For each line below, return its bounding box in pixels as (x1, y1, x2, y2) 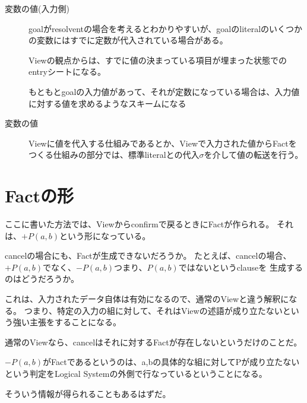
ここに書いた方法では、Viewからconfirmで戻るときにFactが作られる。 (5, 218, 274, 230)
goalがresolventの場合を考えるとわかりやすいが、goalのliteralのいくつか (29, 22, 303, 34)
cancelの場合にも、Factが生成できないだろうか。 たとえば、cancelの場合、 (5, 249, 292, 262)
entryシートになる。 (29, 65, 106, 78)
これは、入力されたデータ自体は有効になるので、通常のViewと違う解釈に (5, 293, 289, 305)
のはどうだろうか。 (5, 272, 79, 285)
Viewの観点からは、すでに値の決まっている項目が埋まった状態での (29, 53, 287, 66)
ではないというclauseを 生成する (178, 261, 303, 273)
